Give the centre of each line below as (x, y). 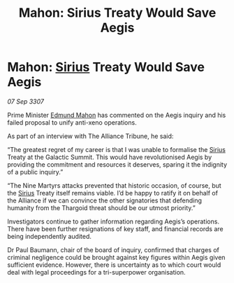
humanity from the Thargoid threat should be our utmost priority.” (101, 207)
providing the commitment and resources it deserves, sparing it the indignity (117, 164)
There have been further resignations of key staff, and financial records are (115, 228)
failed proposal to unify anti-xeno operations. (72, 122)
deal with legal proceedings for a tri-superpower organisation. (97, 272)
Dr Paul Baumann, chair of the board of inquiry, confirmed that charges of (114, 249)
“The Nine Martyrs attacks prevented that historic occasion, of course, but (114, 185)
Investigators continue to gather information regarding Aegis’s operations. (114, 221)
